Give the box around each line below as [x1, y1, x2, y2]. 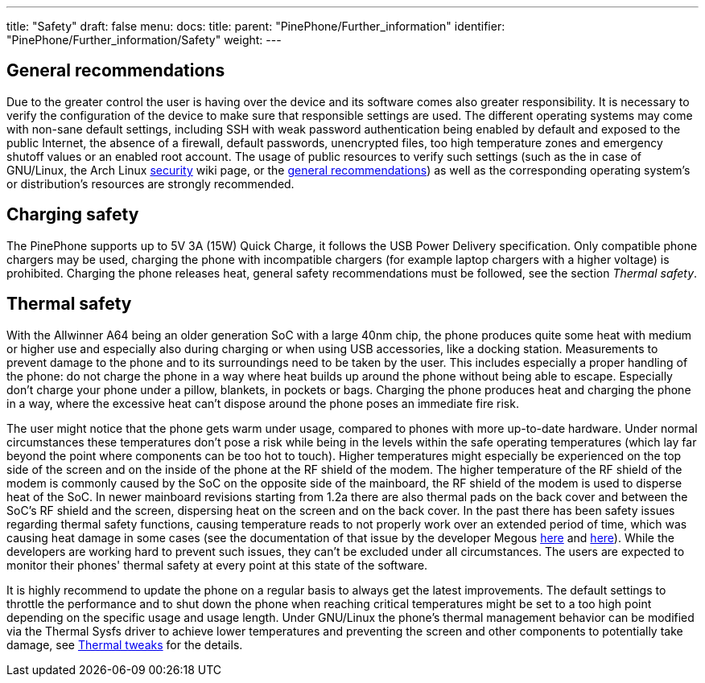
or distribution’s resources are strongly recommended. [6, 176, 295, 191]
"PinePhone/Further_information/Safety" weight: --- [6, 33, 282, 47]
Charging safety [6, 204, 139, 225]
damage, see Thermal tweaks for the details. [6, 637, 243, 652]
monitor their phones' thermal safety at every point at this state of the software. [6, 558, 428, 572]
